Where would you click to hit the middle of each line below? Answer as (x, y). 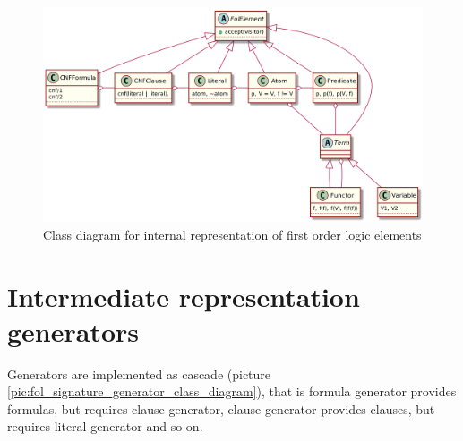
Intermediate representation (184, 296)
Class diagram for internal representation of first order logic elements (232, 234)
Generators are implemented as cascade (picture (139, 373)
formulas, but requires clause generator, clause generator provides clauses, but (221, 408)
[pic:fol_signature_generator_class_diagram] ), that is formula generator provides (232, 391)
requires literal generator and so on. (105, 426)
